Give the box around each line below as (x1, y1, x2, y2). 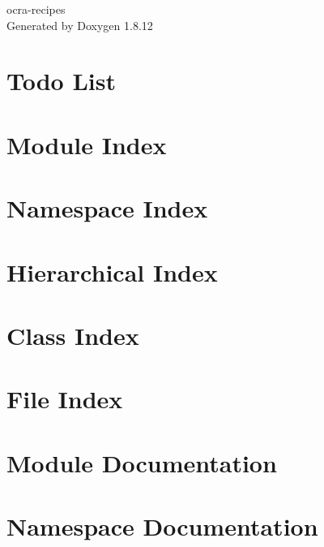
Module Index (6, 127, 167, 161)
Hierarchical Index (6, 255, 218, 288)
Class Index (6, 318, 139, 351)
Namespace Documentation (6, 510, 318, 542)
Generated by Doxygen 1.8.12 (6, 16, 153, 33)
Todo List (6, 64, 116, 97)
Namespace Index (6, 192, 208, 225)
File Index (6, 382, 123, 416)
